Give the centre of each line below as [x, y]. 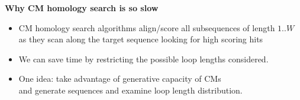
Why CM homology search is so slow [82, 8]
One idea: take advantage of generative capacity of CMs [120, 79]
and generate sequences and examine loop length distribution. [130, 90]
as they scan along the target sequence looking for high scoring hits [141, 39]
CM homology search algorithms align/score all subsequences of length [147, 27]
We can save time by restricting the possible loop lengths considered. [143, 59]
